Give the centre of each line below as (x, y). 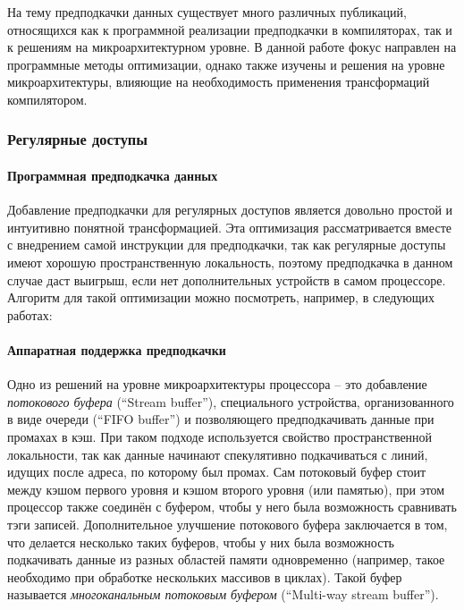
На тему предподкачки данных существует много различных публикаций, (207, 12)
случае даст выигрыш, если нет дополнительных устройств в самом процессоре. (227, 280)
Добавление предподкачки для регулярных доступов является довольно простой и (230, 210)
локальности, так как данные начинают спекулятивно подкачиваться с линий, (218, 454)
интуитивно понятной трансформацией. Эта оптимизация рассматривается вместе (229, 227)
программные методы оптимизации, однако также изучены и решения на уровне (226, 64)
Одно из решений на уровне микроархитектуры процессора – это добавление (217, 384)
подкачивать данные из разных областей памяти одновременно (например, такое (226, 559)
